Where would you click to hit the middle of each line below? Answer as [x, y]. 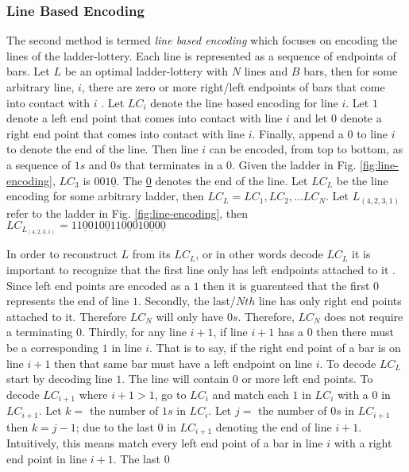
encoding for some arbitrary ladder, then [105, 196]
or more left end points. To [307, 379]
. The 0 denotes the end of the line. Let [212, 180]
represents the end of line [68, 301]
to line [372, 133]
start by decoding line [60, 379]
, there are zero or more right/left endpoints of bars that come [233, 87]
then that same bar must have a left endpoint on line [183, 363]
